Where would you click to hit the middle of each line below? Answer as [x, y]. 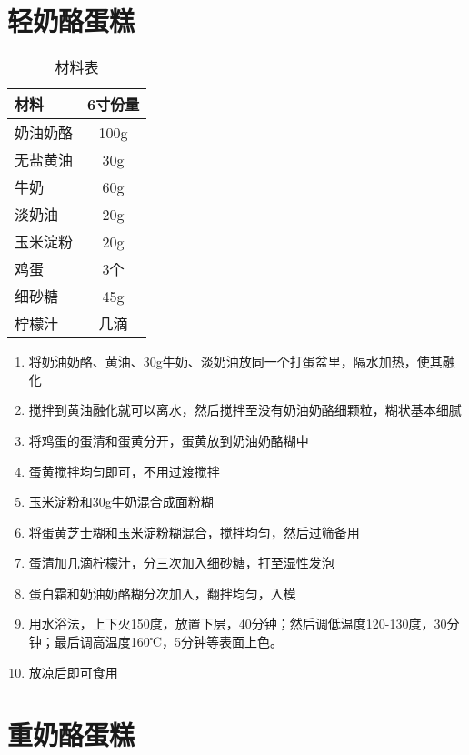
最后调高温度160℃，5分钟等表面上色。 [169, 642]
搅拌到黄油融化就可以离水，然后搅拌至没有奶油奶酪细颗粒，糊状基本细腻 [245, 410]
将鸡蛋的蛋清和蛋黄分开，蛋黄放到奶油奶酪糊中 [169, 440]
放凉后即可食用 [73, 672]
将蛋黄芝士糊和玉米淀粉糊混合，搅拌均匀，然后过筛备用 [194, 532]
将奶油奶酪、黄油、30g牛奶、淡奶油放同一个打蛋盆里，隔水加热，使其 [235, 362]
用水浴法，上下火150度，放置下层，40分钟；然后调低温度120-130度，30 [238, 624]
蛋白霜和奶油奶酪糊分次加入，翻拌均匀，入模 [162, 593]
